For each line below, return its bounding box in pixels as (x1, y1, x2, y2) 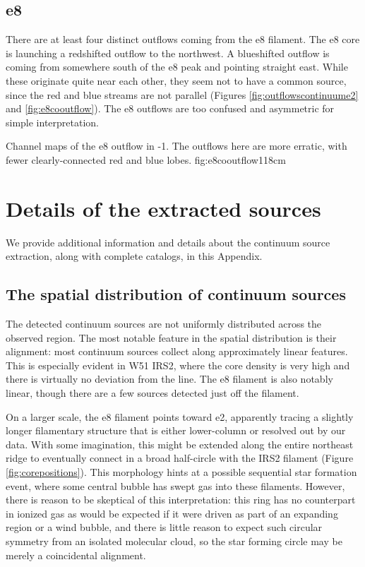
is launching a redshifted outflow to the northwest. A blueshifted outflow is (6, 45, 330, 60)
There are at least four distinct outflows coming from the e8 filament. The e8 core (6, 32, 360, 47)
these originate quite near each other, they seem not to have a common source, (6, 73, 347, 88)
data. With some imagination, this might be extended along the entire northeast (6, 436, 354, 451)
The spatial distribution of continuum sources (6, 283, 346, 305)
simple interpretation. (6, 114, 100, 129)
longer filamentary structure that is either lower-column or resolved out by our (6, 423, 346, 438)
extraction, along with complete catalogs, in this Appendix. (6, 249, 263, 263)
